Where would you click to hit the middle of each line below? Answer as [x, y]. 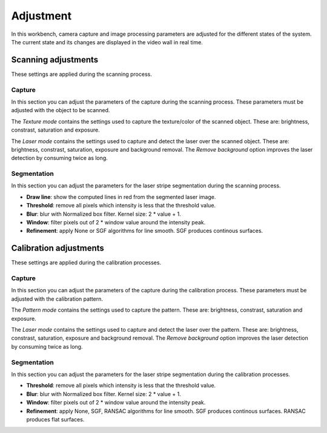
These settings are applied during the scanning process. [82, 74]
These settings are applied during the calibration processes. [86, 263]
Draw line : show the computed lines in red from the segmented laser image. [121, 196]
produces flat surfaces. [55, 419]
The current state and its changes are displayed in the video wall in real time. [107, 42]
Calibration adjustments [58, 248]
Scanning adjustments [55, 60]
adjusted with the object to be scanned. [61, 110]
